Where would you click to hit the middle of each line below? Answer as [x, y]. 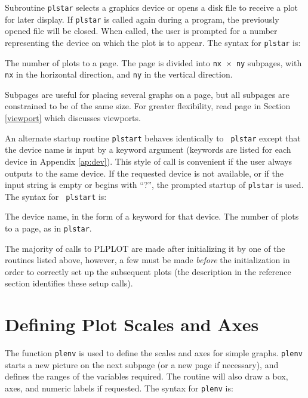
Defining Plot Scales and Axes [132, 324]
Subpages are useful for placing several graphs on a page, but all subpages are [147, 94]
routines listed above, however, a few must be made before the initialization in [147, 260]
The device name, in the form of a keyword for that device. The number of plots [152, 216]
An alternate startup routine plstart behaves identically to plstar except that [153, 138]
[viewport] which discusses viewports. [73, 118]
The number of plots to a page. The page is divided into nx [113, 62]
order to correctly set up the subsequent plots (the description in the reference [148, 271]
